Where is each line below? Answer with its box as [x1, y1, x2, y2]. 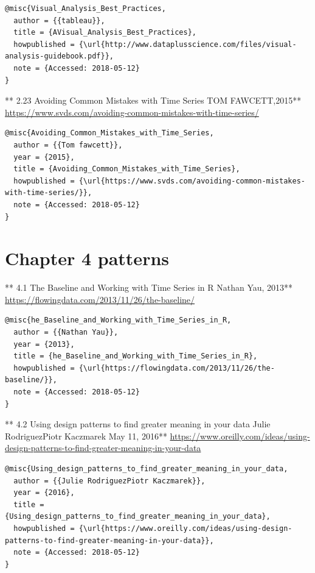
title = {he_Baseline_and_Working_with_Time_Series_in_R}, [13, 352, 258, 361]
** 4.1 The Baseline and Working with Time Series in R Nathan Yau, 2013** [5, 281, 293, 294]
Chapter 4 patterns [5, 246, 170, 271]
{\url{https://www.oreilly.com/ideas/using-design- [78, 524, 292, 533]
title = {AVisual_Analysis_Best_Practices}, [13, 28, 196, 37]
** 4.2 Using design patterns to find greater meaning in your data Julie [5, 418, 271, 430]
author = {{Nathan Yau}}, [13, 328, 119, 336]
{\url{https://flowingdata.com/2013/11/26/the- [78, 363, 275, 372]
